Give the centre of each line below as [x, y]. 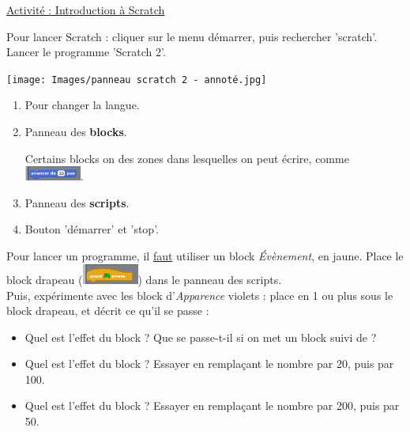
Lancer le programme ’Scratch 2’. [86, 52]
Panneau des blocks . [76, 132]
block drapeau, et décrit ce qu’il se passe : [108, 311]
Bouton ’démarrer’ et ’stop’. [92, 229]
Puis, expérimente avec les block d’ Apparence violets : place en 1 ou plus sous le [200, 295]
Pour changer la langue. [82, 105]
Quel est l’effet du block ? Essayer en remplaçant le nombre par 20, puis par [209, 364]
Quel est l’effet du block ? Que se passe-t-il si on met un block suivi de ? [201, 337]
